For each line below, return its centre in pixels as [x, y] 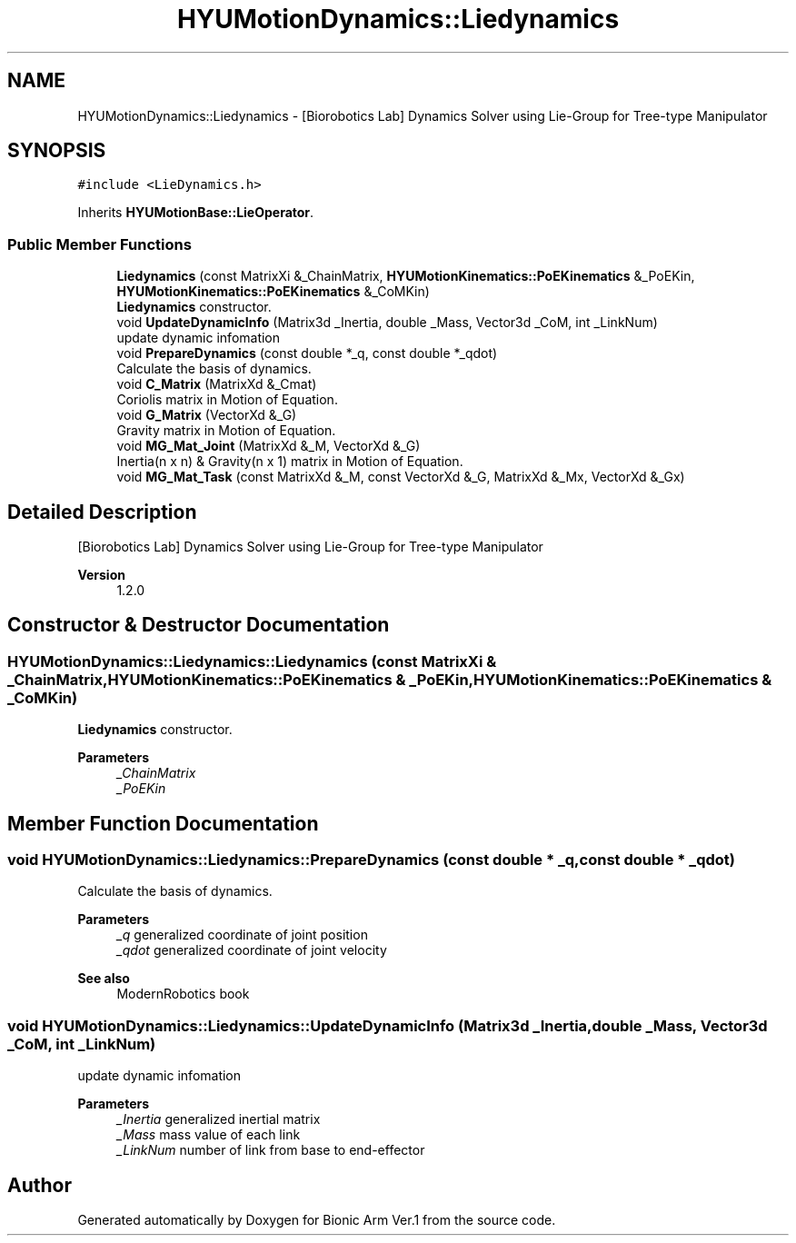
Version [101, 575]
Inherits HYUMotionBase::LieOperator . [196, 213]
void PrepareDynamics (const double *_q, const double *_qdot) [307, 353]
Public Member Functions [99, 244]
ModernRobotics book [183, 994]
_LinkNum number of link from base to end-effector [271, 1150]
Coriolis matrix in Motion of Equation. [227, 400]
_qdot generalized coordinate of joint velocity [252, 950]
